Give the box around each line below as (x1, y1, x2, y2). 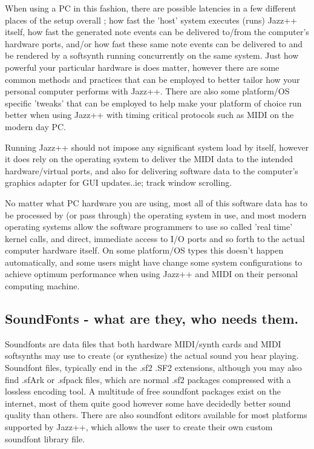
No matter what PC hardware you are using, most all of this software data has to (5, 196, 308, 209)
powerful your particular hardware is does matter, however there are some (5, 61, 280, 73)
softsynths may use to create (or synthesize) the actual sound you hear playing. (5, 349, 299, 362)
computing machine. (5, 280, 80, 292)
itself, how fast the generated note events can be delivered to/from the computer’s (5, 25, 309, 38)
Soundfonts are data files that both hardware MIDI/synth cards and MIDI (5, 337, 281, 350)
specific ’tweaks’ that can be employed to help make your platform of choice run (5, 96, 302, 109)
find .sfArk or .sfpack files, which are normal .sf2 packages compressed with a (5, 373, 291, 385)
